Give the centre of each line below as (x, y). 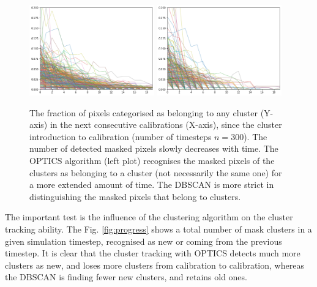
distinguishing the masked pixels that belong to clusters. (135, 196)
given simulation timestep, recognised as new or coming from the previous (144, 241)
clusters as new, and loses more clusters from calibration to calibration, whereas (155, 265)
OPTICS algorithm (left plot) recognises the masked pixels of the (152, 161)
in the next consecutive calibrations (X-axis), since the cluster (166, 125)
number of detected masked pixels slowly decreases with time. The (154, 148)
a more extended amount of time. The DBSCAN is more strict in (152, 184)
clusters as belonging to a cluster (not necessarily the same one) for (156, 172)
